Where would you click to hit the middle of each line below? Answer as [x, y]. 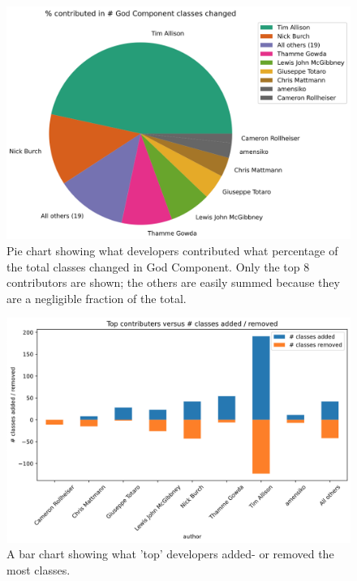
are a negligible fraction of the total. [97, 298]
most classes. [39, 569]
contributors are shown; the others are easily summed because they [173, 282]
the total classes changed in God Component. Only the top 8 [158, 266]
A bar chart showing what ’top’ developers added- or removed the [170, 554]
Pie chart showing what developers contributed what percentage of [172, 250]
